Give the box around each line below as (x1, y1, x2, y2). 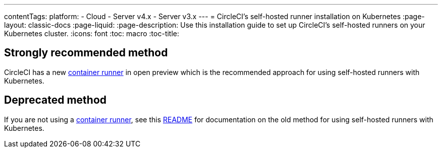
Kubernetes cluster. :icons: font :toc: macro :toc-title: (4, 29, 180, 38)
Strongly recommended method (4, 46, 168, 59)
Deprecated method (4, 94, 107, 107)
